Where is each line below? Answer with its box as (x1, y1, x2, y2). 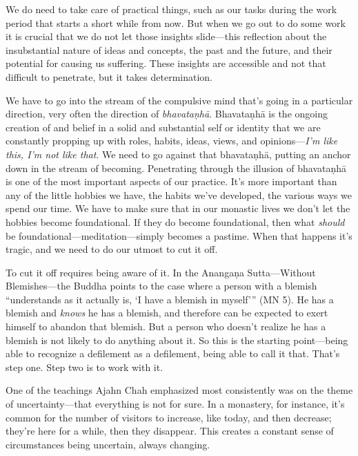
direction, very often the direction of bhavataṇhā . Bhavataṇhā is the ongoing (6, 106, 328, 121)
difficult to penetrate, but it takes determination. (6, 69, 213, 84)
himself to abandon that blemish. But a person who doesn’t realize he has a (6, 319, 326, 334)
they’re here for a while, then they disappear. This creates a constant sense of (6, 424, 334, 438)
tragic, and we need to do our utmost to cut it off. (6, 242, 218, 256)
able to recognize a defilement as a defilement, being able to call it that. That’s (6, 346, 340, 361)
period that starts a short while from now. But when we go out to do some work (6, 15, 346, 30)
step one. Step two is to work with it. (6, 359, 163, 374)
